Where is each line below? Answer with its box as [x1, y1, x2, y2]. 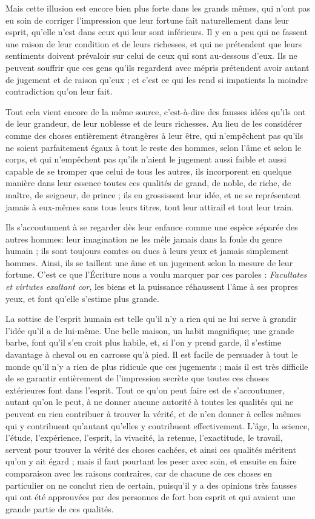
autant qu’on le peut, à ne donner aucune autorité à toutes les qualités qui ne [5, 395, 294, 408]
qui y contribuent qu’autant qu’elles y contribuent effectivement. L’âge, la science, [5, 419, 310, 432]
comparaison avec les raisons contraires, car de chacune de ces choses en [5, 466, 273, 479]
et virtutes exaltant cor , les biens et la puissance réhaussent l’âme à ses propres [5, 280, 298, 293]
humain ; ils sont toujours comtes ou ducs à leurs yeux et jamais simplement [5, 244, 289, 257]
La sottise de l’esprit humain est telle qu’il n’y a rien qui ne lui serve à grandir [5, 312, 297, 325]
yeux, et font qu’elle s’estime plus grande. [5, 292, 159, 304]
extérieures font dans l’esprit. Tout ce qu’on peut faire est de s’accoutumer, [5, 383, 285, 396]
